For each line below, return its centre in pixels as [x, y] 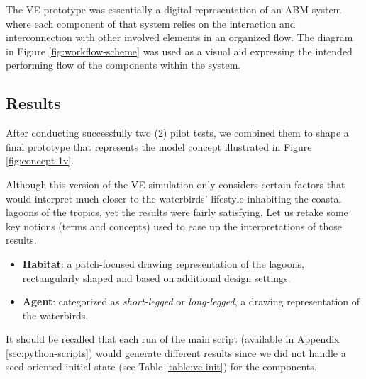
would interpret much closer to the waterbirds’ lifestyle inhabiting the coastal [174, 198]
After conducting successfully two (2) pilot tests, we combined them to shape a [177, 133]
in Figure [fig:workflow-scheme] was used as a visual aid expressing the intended [179, 51]
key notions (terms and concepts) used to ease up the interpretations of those [174, 226]
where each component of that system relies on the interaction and [151, 23]
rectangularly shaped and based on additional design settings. [156, 277]
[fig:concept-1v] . [40, 160]
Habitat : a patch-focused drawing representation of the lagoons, [163, 263]
